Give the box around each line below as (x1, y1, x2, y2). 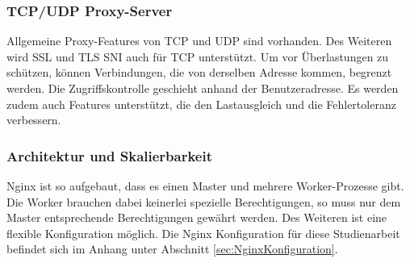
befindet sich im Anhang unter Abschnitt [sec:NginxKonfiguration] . (6, 240, 338, 257)
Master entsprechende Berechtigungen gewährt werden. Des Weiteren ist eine (6, 209, 387, 226)
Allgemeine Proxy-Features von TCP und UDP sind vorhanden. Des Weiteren (6, 32, 392, 49)
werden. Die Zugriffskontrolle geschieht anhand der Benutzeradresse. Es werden (6, 80, 399, 96)
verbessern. (6, 111, 61, 128)
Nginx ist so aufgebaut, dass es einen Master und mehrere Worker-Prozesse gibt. (6, 177, 404, 194)
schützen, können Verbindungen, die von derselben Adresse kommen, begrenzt (6, 64, 392, 81)
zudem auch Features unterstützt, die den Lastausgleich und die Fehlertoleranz (6, 95, 396, 112)
